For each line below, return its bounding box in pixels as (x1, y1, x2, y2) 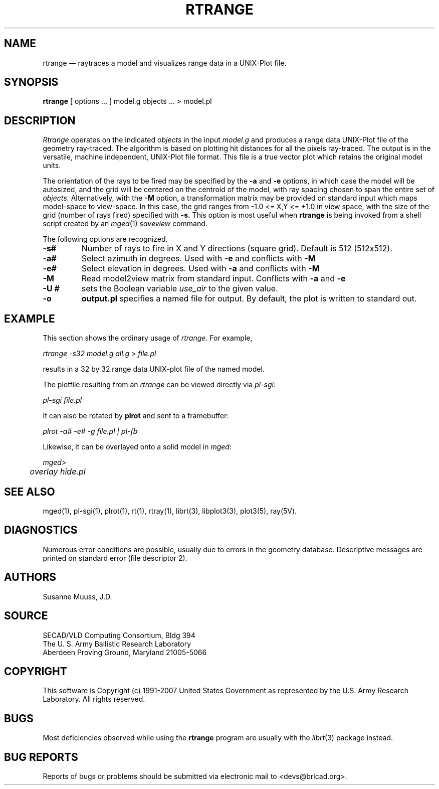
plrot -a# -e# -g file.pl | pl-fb (43, 427, 138, 436)
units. (43, 161, 61, 170)
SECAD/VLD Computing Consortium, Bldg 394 (43, 630, 195, 640)
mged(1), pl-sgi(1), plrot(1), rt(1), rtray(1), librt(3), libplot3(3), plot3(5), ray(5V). (43, 506, 297, 515)
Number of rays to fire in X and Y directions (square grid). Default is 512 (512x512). (81, 243, 392, 254)
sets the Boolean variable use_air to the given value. (81, 283, 278, 294)
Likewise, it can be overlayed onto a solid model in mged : (43, 442, 232, 451)
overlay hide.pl (30, 466, 86, 477)
